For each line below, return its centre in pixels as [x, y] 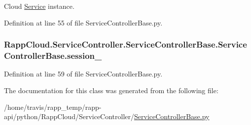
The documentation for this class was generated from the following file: [111, 90]
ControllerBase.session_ [53, 56]
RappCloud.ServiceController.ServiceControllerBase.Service [125, 44]
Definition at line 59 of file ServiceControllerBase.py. [83, 74]
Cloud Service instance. [39, 6]
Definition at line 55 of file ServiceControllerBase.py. [83, 22]
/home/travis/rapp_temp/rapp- [53, 107]
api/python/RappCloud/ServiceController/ [69, 116]
